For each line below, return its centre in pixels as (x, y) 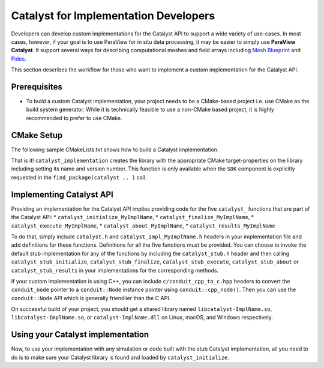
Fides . (19, 59)
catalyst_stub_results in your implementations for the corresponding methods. (115, 270)
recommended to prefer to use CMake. (74, 118)
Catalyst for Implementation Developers (113, 16)
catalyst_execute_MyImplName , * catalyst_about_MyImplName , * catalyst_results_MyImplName (143, 226)
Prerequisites (37, 87)
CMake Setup (37, 135)
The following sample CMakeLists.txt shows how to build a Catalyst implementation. (115, 149)
